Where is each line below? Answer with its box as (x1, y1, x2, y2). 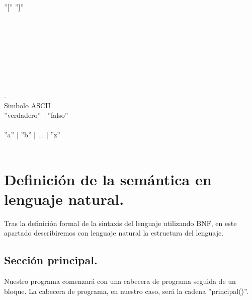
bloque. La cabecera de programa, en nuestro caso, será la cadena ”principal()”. (4, 285, 248, 296)
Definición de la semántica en (4, 169, 212, 189)
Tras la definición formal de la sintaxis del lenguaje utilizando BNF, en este (4, 217, 237, 228)
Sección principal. (4, 252, 98, 268)
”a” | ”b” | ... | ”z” (4, 129, 60, 140)
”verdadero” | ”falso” (4, 110, 68, 120)
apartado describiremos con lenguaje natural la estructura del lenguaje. (4, 228, 224, 238)
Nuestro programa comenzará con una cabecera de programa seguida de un (4, 276, 236, 286)
